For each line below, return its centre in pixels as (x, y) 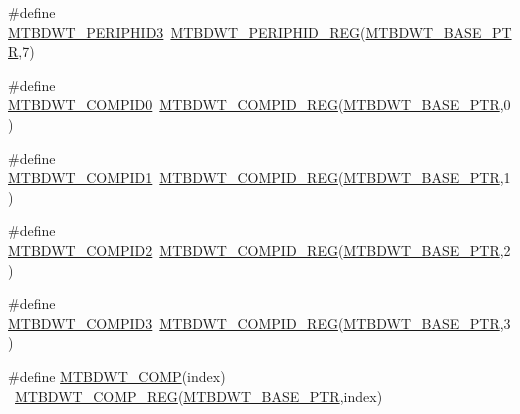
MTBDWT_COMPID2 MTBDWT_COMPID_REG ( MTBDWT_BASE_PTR (254, 249)
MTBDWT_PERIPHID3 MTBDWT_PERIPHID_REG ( (187, 31)
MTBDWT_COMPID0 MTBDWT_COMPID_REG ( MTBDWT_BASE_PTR (254, 104)
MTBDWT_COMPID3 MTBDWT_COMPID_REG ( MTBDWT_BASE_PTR (254, 322)
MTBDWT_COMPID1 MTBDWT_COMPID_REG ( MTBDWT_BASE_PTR (254, 177)
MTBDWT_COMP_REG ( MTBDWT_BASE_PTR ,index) (199, 395)
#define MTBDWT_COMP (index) (117, 375)
